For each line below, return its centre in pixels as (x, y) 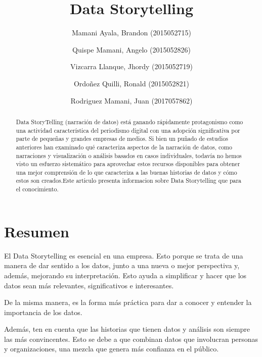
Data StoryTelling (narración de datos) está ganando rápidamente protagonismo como (129, 121)
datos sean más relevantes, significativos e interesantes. (89, 285)
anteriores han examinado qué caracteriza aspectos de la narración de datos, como (124, 147)
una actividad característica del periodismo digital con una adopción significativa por (128, 130)
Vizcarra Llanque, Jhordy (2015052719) (132, 66)
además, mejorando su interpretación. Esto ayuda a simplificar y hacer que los (125, 275)
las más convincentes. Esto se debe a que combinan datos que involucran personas (131, 339)
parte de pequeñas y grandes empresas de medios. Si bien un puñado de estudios (122, 139)
